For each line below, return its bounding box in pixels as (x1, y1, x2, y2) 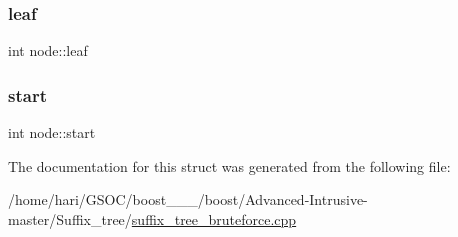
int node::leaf (8, 40, 88, 61)
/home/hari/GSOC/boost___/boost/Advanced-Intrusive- (8, 189, 368, 210)
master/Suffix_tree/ (8, 208, 132, 229)
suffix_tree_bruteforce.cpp (131, 208, 297, 229)
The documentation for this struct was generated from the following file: (8, 155, 451, 176)
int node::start (8, 122, 96, 143)
